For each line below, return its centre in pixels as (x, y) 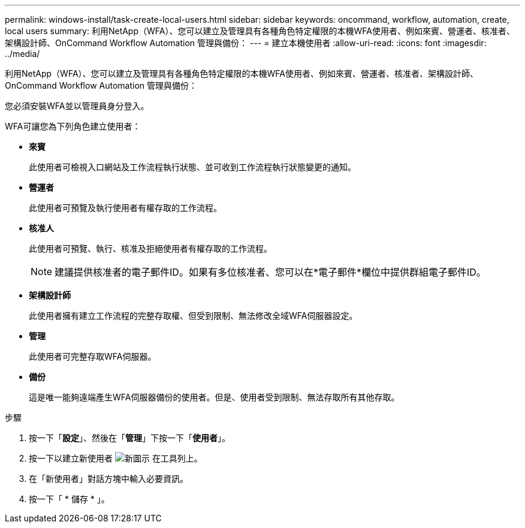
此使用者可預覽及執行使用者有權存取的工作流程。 (125, 208)
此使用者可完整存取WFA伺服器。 (93, 356)
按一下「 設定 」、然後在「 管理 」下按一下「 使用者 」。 (129, 438)
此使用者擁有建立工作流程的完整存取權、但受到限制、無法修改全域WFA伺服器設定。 (193, 316)
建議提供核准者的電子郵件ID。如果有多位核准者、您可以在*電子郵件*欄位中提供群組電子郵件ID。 (270, 272)
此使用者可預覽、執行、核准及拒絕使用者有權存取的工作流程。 (150, 248)
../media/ (22, 54)
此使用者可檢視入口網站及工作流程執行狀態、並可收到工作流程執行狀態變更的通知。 (192, 167)
